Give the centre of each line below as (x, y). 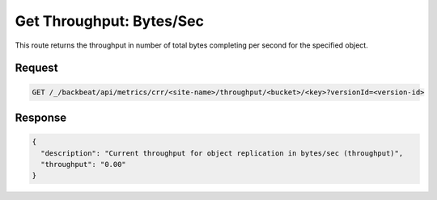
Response (41, 117)
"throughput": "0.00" (84, 164)
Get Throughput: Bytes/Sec (110, 21)
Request (36, 68)
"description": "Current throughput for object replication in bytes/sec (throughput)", (222, 153)
